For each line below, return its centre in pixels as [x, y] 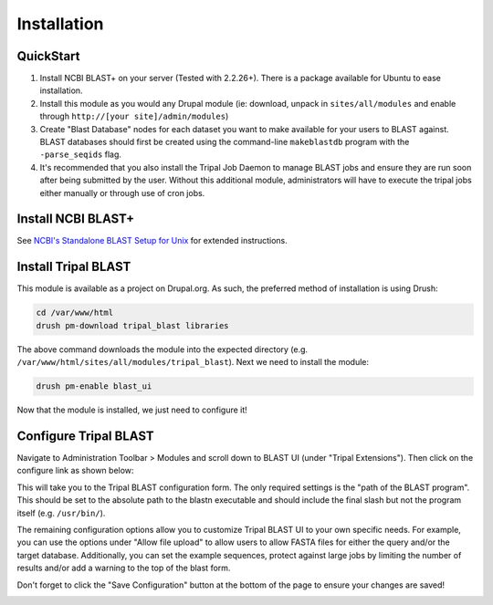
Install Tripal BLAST [74, 267]
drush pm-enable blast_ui [94, 386]
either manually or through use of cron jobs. [122, 193]
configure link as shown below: [75, 471]
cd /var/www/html [75, 313]
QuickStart [49, 56]
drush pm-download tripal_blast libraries [132, 325]
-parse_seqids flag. [81, 154]
